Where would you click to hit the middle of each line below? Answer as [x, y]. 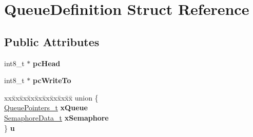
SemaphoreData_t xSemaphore [56, 117]
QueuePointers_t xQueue [46, 107]
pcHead [47, 63]
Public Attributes [52, 41]
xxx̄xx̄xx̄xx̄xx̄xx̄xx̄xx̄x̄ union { [51, 97]
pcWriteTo [52, 80]
